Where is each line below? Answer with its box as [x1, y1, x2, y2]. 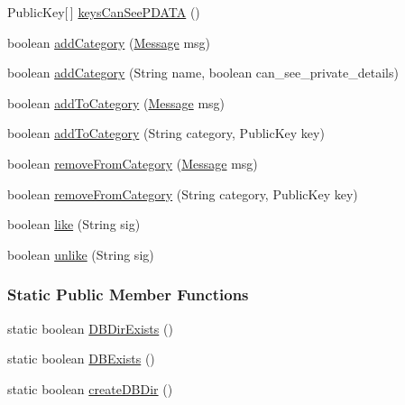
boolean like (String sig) [7, 215, 141, 234]
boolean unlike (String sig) [7, 244, 154, 263]
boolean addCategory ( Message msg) [7, 32, 211, 51]
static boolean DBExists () [7, 349, 155, 368]
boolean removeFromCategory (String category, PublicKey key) [7, 184, 358, 203]
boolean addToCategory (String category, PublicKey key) [7, 124, 325, 143]
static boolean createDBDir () [7, 379, 173, 398]
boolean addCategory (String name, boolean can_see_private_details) [7, 63, 399, 82]
